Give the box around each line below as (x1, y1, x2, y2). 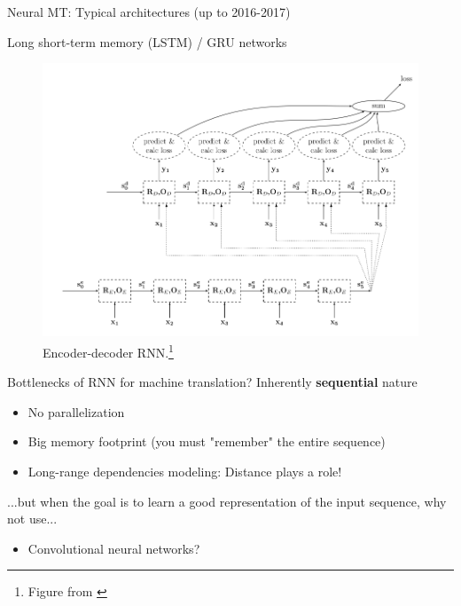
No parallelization (27, 402, 125, 421)
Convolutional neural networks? (27, 539, 200, 557)
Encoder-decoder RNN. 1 (43, 340, 174, 361)
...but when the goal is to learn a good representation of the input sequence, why (7, 492, 447, 510)
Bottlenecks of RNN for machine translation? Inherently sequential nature (7, 373, 418, 391)
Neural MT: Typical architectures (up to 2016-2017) (7, 3, 291, 20)
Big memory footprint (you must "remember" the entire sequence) (27, 432, 386, 451)
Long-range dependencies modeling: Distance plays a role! (27, 461, 342, 480)
